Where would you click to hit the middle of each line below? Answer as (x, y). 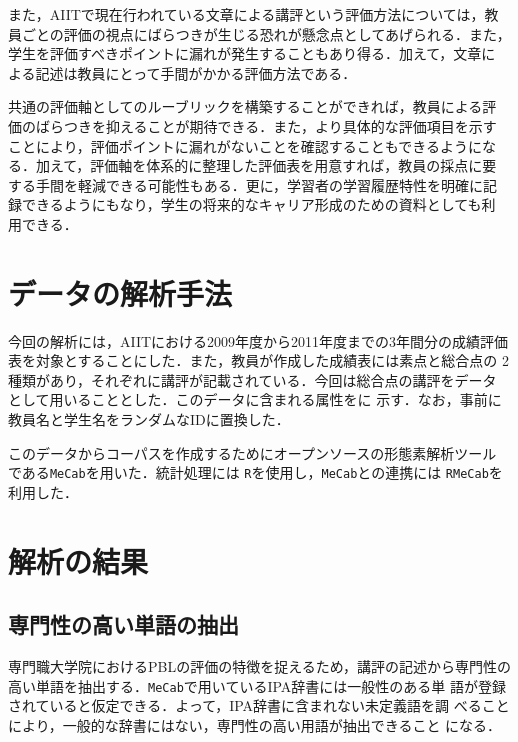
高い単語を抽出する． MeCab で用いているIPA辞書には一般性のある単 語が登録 (257, 685)
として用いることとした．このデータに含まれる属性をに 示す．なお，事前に (255, 399)
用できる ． (43, 223)
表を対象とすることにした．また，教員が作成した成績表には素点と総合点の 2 (258, 360)
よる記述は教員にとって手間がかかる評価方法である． (182, 72)
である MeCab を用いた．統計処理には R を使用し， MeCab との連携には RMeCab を (255, 472)
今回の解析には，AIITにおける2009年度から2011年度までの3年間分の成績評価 (258, 340)
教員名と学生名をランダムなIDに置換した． (149, 419)
